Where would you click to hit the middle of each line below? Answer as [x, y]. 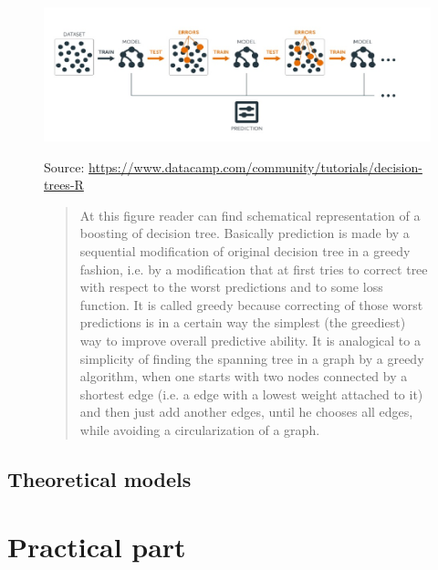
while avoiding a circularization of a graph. [200, 429]
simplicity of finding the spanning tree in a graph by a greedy [252, 358]
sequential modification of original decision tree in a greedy [245, 251]
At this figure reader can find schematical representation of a [250, 215]
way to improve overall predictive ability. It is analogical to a [250, 340]
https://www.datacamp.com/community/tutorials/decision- [255, 166]
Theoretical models [99, 478]
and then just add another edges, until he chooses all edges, [246, 412]
